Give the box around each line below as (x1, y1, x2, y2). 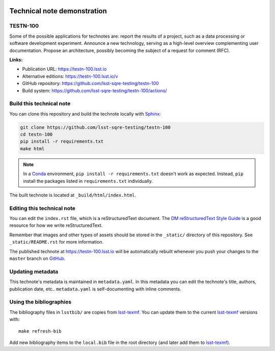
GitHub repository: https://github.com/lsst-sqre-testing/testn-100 (22, 80, 159, 87)
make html (20, 146, 45, 151)
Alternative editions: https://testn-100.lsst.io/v (22, 73, 118, 79)
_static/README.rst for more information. (9, 239, 104, 245)
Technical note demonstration (9, 7, 107, 15)
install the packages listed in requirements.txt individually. (23, 178, 153, 184)
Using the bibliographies (9, 299, 71, 306)
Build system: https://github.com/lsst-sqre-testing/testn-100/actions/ (22, 87, 168, 94)
